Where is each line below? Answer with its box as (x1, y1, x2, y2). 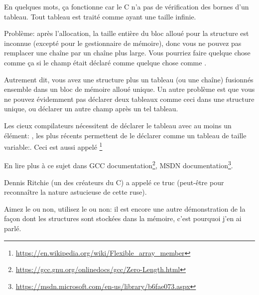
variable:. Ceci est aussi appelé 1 (4, 140, 103, 152)
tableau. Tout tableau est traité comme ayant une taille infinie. (4, 11, 196, 21)
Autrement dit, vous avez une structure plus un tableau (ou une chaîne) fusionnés (4, 74, 254, 84)
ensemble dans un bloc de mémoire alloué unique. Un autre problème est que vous (4, 84, 255, 94)
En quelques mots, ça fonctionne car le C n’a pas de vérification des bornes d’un (4, 1, 249, 11)
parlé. (4, 223, 21, 233)
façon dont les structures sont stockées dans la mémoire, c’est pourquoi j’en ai (4, 213, 242, 224)
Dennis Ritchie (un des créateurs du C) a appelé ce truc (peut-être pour (4, 177, 224, 187)
